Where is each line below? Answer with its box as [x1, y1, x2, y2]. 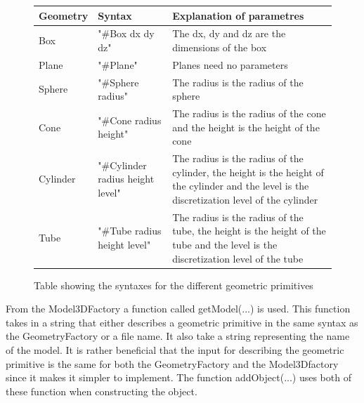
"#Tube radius [98, 223, 162, 238]
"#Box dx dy [98, 26, 155, 41]
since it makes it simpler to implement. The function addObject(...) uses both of [6, 370, 351, 385]
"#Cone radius [98, 112, 162, 127]
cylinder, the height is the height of [172, 164, 324, 179]
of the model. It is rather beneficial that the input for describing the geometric [6, 342, 344, 357]
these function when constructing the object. [6, 383, 197, 398]
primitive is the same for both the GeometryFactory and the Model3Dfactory [6, 356, 339, 371]
